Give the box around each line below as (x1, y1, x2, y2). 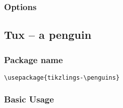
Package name (4, 53, 63, 66)
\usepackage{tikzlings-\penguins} (4, 74, 120, 81)
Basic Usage (4, 93, 54, 105)
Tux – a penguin (4, 27, 92, 42)
